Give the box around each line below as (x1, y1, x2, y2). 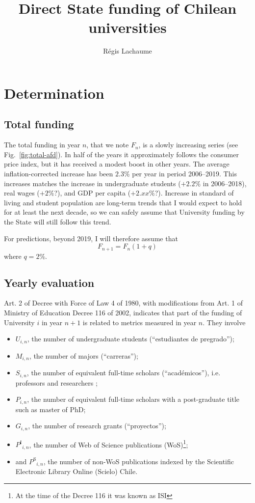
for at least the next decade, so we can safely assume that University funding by (4, 207, 245, 217)
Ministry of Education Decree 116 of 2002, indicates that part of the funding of (4, 307, 242, 318)
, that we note (86, 140, 129, 150)
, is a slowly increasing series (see (138, 140, 238, 150)
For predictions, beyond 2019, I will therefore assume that (4, 233, 178, 243)
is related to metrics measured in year (82, 317, 197, 327)
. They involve (203, 317, 246, 327)
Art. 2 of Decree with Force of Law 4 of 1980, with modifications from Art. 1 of (4, 298, 243, 308)
